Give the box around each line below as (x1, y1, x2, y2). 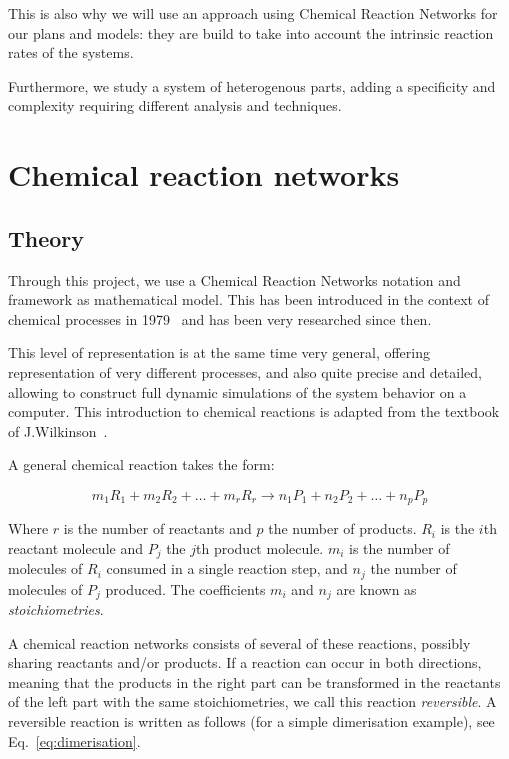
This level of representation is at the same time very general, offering (8, 342, 431, 363)
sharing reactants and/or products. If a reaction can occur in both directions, (8, 652, 482, 673)
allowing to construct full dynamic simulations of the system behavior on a (8, 381, 467, 402)
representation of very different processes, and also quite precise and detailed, (8, 361, 482, 382)
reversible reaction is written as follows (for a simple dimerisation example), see (8, 711, 495, 732)
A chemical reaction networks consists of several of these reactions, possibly (8, 632, 471, 653)
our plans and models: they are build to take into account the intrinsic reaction (8, 22, 494, 43)
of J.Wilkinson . (8, 420, 108, 441)
